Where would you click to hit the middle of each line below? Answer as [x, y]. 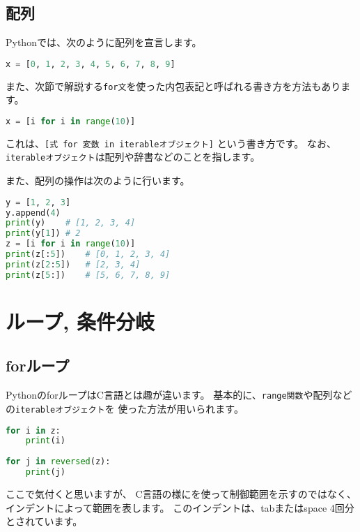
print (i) [45, 441]
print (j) [45, 472]
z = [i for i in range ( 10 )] [71, 244]
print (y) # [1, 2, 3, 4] [71, 223]
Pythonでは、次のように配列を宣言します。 [104, 42]
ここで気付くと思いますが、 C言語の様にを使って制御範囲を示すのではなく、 [181, 493]
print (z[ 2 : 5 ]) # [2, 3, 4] [73, 264]
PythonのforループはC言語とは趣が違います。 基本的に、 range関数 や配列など [179, 395]
